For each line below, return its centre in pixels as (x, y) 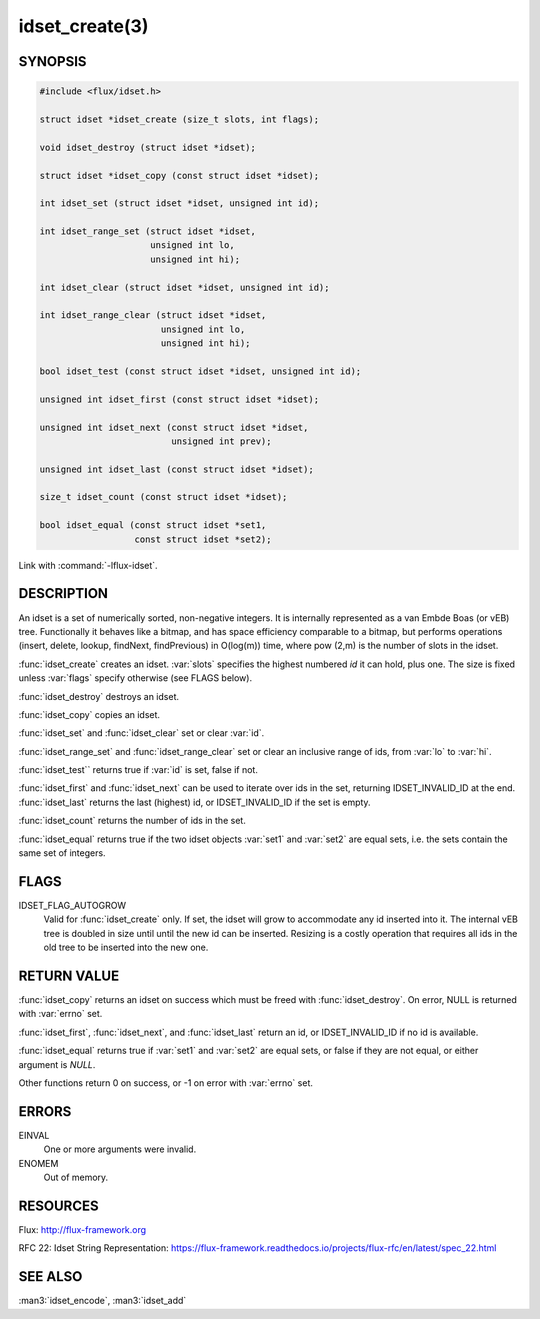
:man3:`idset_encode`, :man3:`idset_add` (102, 1301)
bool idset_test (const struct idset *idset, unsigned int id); (200, 371)
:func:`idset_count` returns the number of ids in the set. (132, 821)
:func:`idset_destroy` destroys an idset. (99, 696)
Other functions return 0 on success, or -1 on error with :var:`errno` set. (166, 1082)
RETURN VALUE (69, 975)
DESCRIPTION (63, 593)
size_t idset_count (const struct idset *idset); (163, 497)
